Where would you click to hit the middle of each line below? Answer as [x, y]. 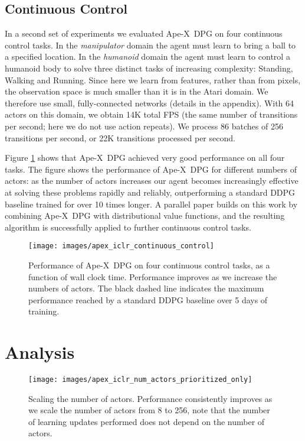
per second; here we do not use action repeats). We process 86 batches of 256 [144, 126]
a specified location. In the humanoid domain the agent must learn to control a [147, 56]
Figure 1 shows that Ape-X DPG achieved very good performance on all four [145, 158]
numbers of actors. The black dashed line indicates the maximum [146, 288]
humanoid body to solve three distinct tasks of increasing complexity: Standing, [149, 68]
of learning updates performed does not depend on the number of [147, 421]
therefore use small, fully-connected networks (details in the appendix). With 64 [150, 103]
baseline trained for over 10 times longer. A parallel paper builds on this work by [151, 204]
